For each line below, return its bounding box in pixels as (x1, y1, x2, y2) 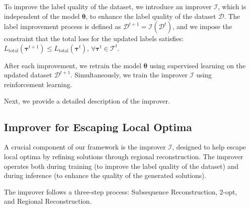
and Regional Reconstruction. (4, 196, 92, 206)
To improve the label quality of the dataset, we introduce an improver (4, 1, 212, 11)
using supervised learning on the (149, 60, 246, 70)
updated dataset (4, 70, 52, 80)
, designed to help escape (172, 142, 246, 152)
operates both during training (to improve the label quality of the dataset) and (4, 161, 239, 171)
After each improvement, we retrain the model (4, 60, 141, 70)
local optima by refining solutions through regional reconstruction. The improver (4, 151, 243, 161)
